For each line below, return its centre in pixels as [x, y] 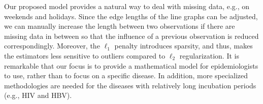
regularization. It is [209, 55]
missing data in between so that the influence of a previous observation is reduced [131, 36]
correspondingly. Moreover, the [52, 46]
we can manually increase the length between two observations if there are [120, 26]
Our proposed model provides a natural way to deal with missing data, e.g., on [127, 6]
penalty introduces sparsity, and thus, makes [184, 46]
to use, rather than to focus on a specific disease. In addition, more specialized [126, 75]
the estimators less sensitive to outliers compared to [85, 55]
